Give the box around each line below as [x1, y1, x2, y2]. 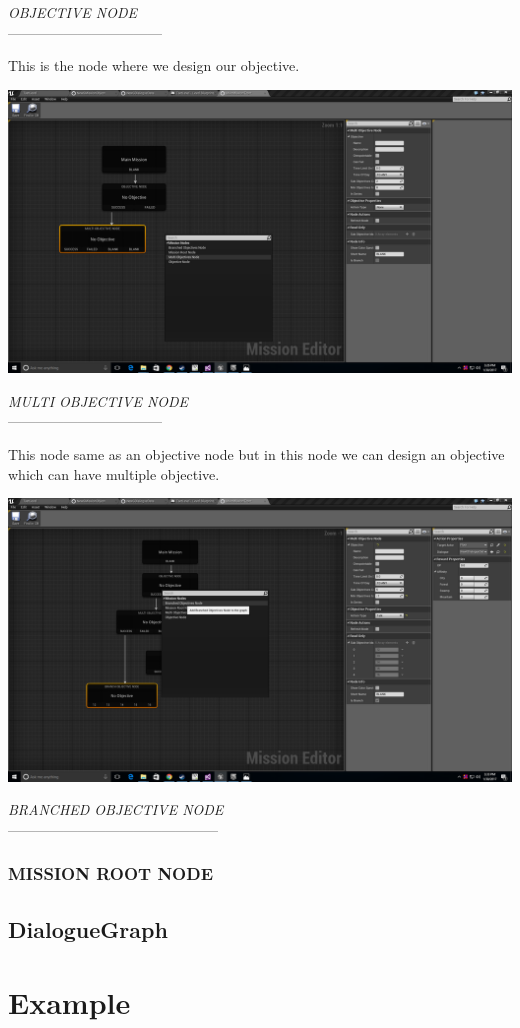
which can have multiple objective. [8, 463, 220, 484]
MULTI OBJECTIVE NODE [8, 390, 189, 411]
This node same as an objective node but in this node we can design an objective [8, 444, 505, 465]
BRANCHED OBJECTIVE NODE [8, 799, 224, 820]
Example [8, 982, 131, 1023]
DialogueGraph [8, 913, 168, 944]
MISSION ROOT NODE [8, 861, 214, 886]
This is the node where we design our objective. [8, 55, 300, 76]
